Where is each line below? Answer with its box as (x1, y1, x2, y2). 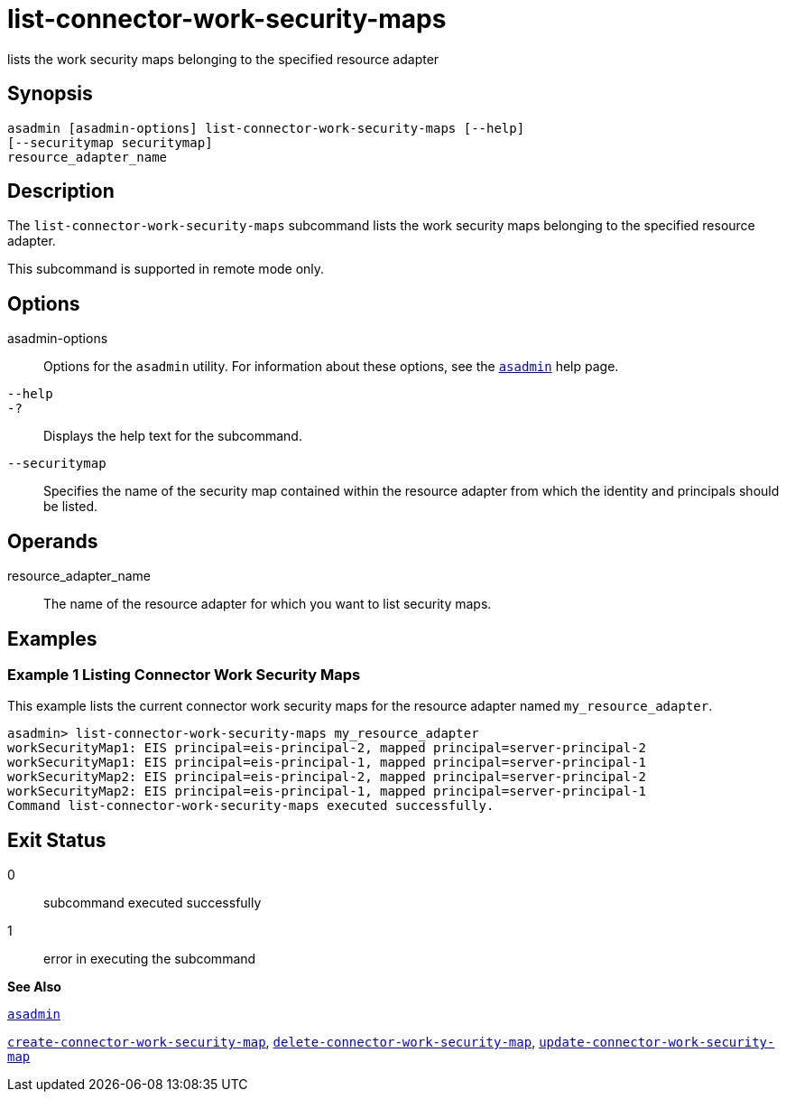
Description (7, 180, 115, 203)
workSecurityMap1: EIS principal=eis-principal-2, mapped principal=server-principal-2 (7, 740, 647, 756)
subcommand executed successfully (43, 895, 262, 911)
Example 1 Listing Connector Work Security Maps (7, 665, 361, 684)
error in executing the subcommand (43, 951, 256, 967)
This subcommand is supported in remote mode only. (7, 261, 325, 277)
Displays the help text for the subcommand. (43, 428, 302, 444)
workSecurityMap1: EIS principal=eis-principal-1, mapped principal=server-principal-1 (7, 755, 647, 770)
